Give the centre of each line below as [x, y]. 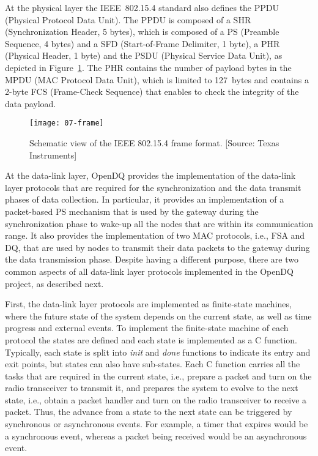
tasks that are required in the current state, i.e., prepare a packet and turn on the [158, 376]
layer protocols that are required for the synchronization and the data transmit [153, 187]
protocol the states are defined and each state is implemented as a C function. [151, 339]
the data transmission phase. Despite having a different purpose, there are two [152, 259]
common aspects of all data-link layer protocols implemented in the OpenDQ [149, 271]
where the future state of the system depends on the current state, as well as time [158, 316]
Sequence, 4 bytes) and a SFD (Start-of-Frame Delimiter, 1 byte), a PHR [142, 43]
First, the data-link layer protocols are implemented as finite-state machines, [148, 304]
